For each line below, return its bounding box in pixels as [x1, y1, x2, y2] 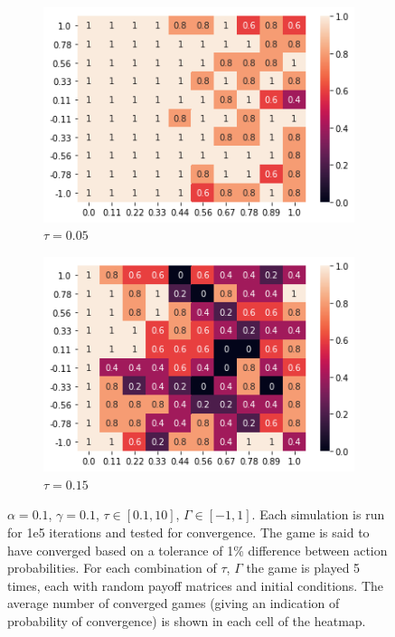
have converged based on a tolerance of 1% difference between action [7, 540, 388, 559]
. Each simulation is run [251, 505, 385, 524]
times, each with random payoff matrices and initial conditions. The [7, 575, 384, 594]
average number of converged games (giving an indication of [7, 594, 340, 613]
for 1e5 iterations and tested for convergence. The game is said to [7, 522, 370, 541]
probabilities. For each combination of [7, 558, 217, 577]
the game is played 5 [246, 558, 361, 577]
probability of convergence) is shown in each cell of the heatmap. [7, 611, 366, 630]
